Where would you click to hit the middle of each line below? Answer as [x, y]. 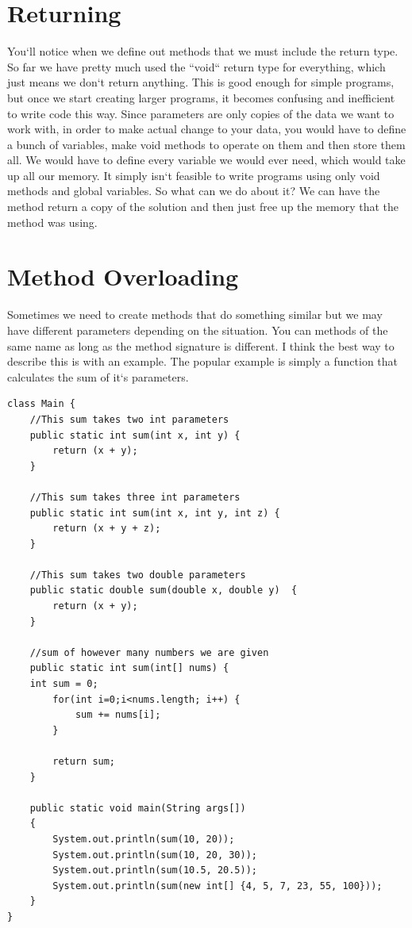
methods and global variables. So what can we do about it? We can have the [194, 191]
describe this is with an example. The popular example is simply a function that [203, 361]
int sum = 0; [64, 684]
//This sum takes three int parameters [135, 497]
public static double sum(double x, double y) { [164, 591]
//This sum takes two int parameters [129, 419]
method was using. [52, 222]
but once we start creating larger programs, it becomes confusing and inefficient [201, 97]
